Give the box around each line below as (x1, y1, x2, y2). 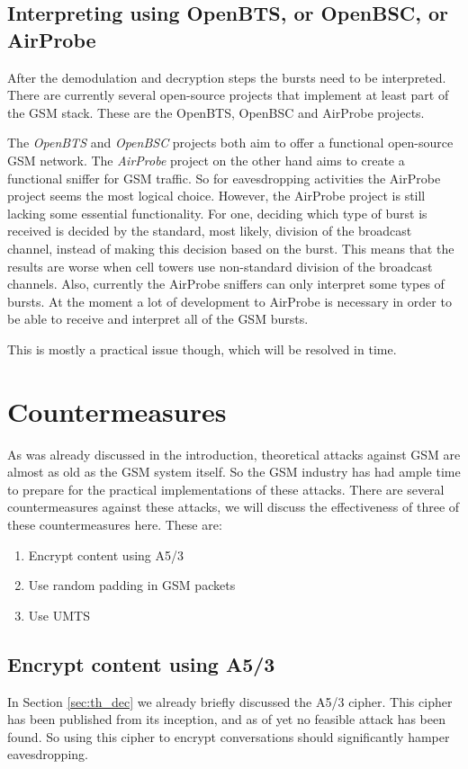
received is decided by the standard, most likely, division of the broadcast (7, 221, 412, 240)
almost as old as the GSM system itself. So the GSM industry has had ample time (7, 462, 461, 481)
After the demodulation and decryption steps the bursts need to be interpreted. (7, 67, 446, 86)
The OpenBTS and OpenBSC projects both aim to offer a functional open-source (7, 133, 454, 152)
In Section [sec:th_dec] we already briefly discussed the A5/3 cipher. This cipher (7, 692, 453, 711)
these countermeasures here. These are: (7, 515, 222, 533)
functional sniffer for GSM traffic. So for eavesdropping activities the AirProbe (7, 168, 441, 187)
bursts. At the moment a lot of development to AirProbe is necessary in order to (7, 291, 452, 310)
